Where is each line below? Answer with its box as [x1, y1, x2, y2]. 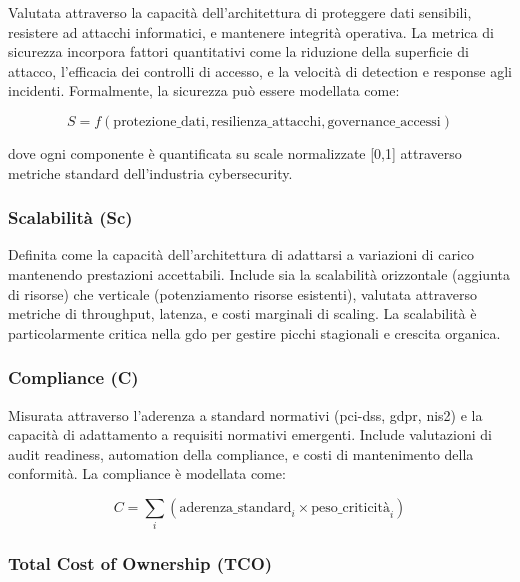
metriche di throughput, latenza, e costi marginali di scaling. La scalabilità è [8, 303, 477, 324]
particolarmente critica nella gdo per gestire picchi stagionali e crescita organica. [8, 322, 501, 343]
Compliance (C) [8, 365, 139, 390]
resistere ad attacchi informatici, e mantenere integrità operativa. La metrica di [8, 21, 494, 42]
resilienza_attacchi [211, 114, 322, 129]
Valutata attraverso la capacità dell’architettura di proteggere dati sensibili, [8, 2, 472, 22]
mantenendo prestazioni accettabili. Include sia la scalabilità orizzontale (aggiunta [8, 263, 510, 284]
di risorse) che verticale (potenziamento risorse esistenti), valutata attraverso [8, 283, 477, 304]
